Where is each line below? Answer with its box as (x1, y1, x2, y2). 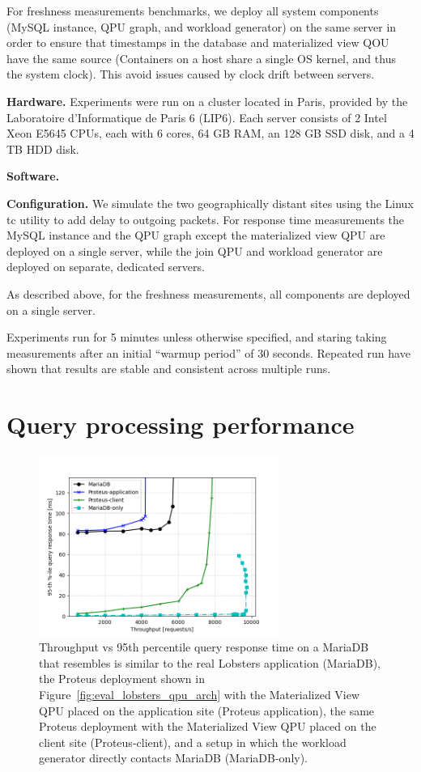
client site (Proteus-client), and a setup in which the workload (39, 733, 347, 750)
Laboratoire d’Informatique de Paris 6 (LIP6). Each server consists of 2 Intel (6, 108, 387, 125)
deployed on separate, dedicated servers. (6, 258, 205, 275)
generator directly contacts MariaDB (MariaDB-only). (39, 749, 308, 766)
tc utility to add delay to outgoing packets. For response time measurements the (6, 210, 405, 227)
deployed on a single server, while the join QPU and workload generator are (6, 242, 383, 259)
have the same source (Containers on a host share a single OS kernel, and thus (6, 49, 396, 66)
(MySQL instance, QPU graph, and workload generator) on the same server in (6, 18, 397, 35)
